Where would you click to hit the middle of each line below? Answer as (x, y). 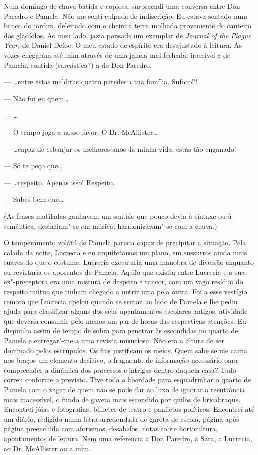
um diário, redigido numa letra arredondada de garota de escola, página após (122, 418)
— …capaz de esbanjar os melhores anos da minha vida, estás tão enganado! (120, 149)
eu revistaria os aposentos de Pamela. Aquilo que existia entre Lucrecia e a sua (125, 271)
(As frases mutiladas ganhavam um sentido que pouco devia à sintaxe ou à (118, 216)
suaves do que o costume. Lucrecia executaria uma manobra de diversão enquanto (129, 262)
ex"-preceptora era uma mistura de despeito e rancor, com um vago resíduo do (124, 281)
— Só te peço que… (33, 166)
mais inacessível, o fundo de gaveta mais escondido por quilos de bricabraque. (122, 399)
